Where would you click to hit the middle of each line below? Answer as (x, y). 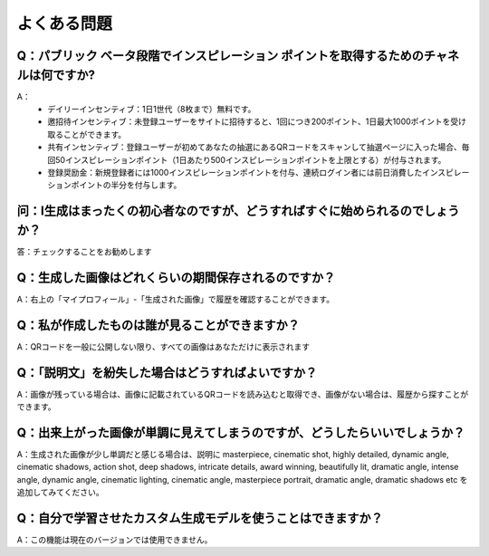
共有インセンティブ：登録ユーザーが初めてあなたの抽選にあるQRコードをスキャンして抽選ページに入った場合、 (254, 147)
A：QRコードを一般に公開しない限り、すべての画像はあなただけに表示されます (163, 346)
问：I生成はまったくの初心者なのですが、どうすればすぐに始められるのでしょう (238, 211)
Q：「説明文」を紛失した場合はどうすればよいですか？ (167, 373)
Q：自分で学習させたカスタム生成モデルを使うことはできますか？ (200, 518)
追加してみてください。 (60, 493)
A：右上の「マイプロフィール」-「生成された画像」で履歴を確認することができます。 (176, 299)
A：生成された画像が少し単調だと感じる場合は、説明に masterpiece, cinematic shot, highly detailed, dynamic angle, (233, 454)
